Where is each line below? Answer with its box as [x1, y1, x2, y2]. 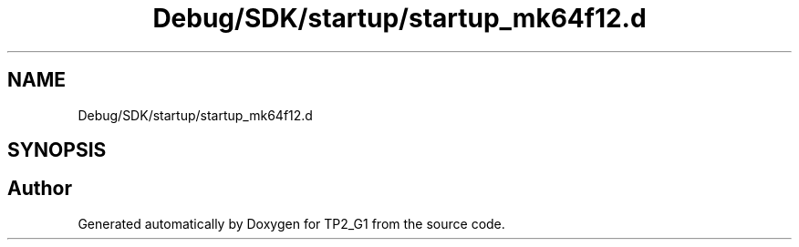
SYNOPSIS [7, 139, 107, 162]
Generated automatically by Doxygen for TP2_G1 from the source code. [78, 215, 505, 232]
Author [7, 177, 72, 201]
